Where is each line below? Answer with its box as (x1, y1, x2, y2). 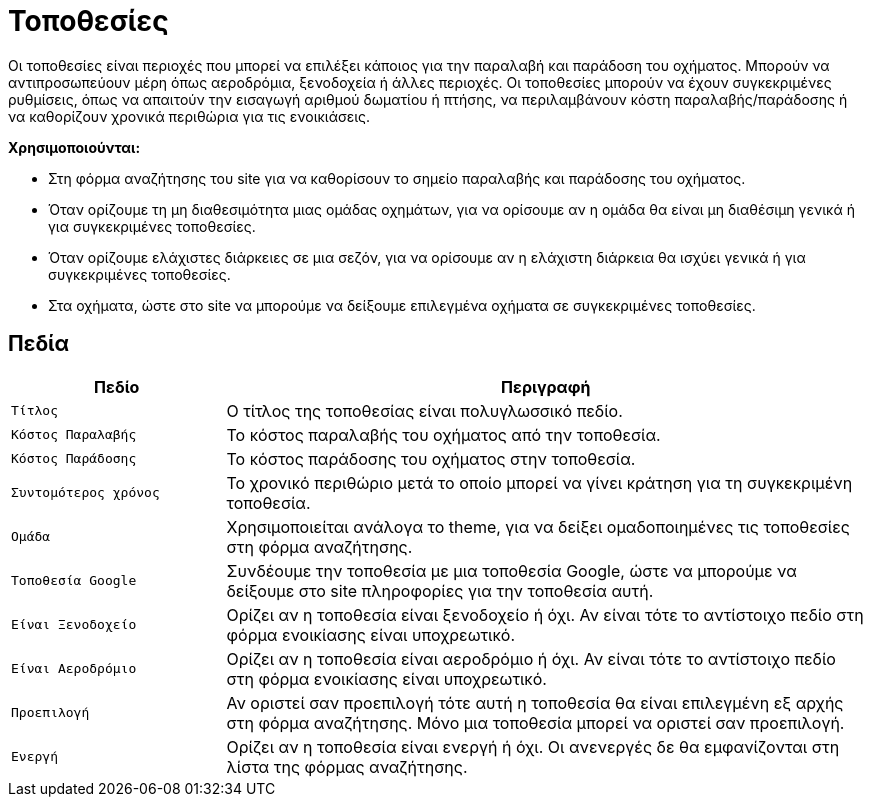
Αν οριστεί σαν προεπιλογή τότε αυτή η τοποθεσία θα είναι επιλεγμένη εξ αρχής (226, 692, 844, 713)
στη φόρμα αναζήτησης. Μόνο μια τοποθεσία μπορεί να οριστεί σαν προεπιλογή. (226, 712, 845, 733)
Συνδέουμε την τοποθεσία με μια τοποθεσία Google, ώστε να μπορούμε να (226, 560, 797, 581)
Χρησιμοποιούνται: (8, 138, 141, 156)
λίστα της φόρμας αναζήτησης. (226, 756, 468, 777)
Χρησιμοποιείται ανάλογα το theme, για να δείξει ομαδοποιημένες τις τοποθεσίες (226, 516, 850, 537)
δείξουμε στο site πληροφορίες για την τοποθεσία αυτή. (226, 580, 654, 601)
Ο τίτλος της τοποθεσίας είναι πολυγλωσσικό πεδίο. (226, 400, 623, 421)
